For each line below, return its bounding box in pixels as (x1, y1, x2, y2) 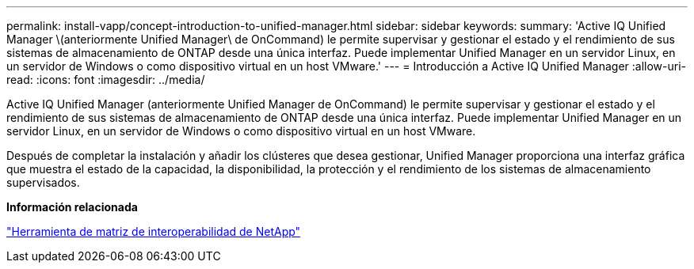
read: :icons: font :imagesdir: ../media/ (6, 73, 205, 86)
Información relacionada (6, 200, 138, 214)
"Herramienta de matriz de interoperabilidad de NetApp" (6, 225, 301, 238)
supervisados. (6, 176, 80, 189)
